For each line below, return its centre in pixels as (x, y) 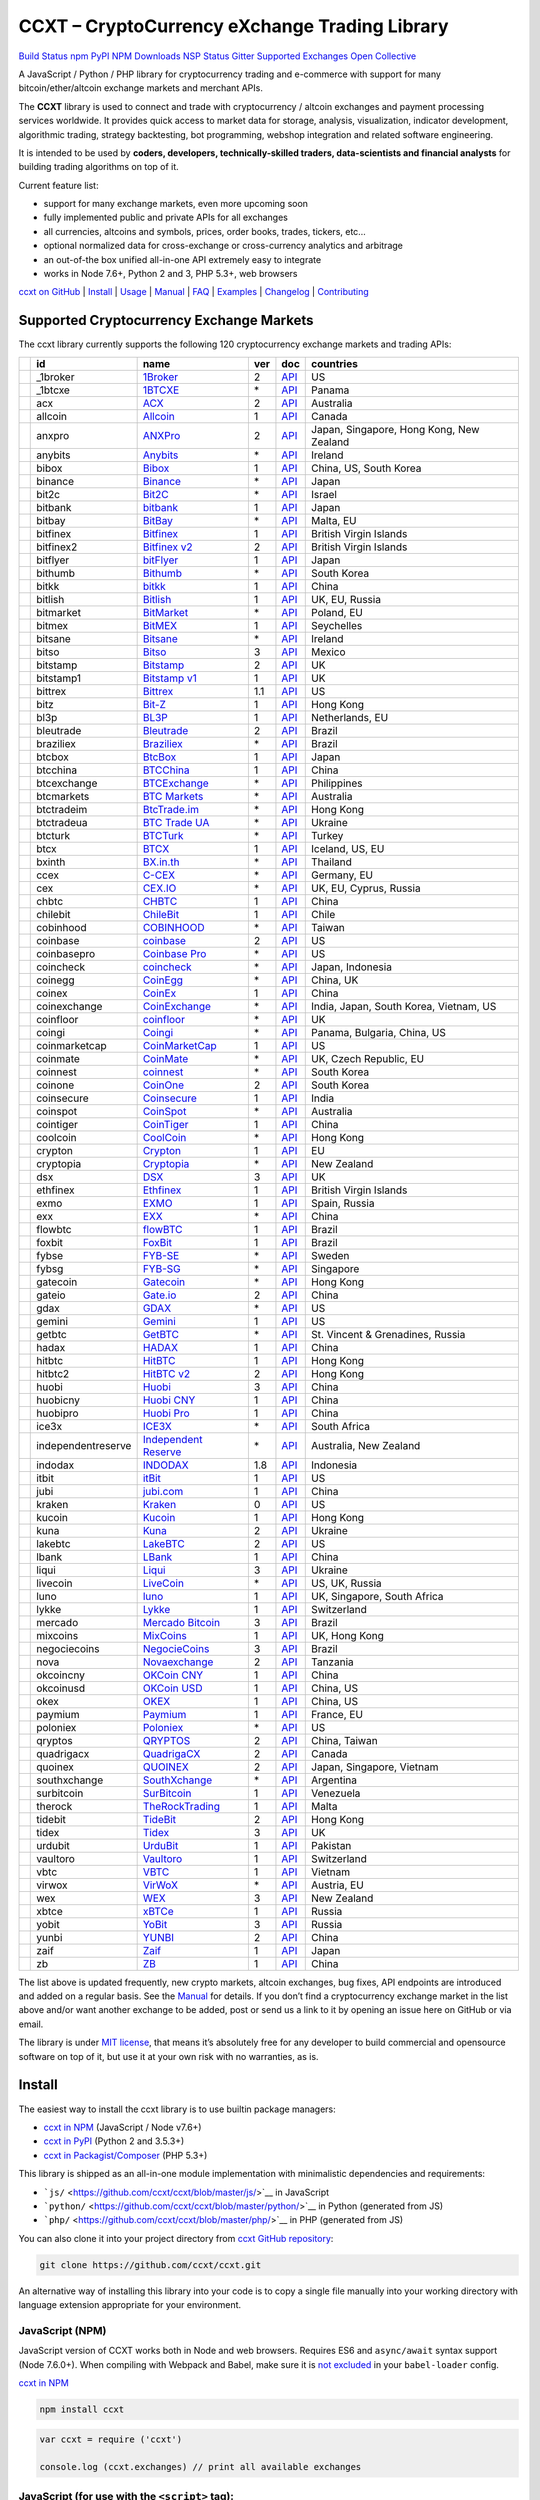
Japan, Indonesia (351, 967)
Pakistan (331, 1845)
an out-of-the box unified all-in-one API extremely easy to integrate (182, 259)
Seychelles (337, 625)
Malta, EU (334, 520)
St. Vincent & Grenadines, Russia (388, 1334)
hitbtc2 (53, 1373)
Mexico (328, 652)
